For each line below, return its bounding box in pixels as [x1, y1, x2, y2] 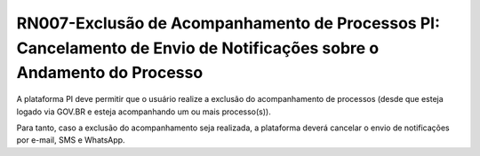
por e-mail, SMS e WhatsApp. [16, 135, 125, 145]
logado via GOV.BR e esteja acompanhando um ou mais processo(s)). [16, 106, 271, 117]
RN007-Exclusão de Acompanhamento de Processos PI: [16, 13, 440, 33]
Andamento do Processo [16, 63, 204, 83]
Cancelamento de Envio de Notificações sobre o [16, 38, 380, 58]
